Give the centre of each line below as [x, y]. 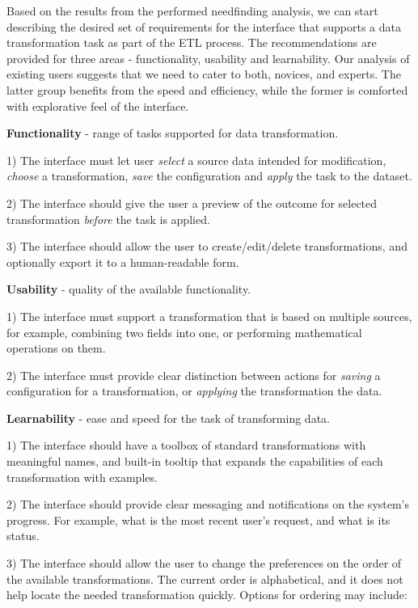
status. [23, 536]
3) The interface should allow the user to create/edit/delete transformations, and [207, 246]
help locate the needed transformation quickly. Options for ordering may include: [207, 595]
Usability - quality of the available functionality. [129, 289]
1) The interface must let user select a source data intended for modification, [196, 160]
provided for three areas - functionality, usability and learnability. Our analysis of [208, 58]
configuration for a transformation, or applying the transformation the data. [194, 391]
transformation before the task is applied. [108, 219]
